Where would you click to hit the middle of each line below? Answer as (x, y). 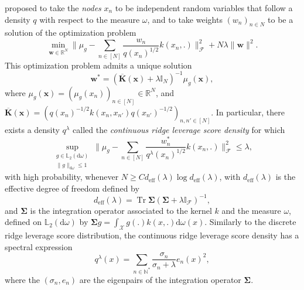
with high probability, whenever (62, 177)
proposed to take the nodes (53, 8)
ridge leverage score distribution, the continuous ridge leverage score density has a (152, 235)
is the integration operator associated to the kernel (121, 210)
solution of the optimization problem (71, 33)
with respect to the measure (90, 19)
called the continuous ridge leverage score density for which (179, 130)
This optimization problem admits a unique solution (98, 65)
